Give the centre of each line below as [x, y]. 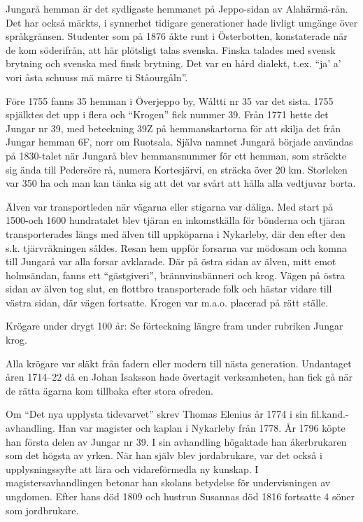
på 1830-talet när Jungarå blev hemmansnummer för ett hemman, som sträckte [176, 155]
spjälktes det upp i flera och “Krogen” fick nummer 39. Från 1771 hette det [167, 114]
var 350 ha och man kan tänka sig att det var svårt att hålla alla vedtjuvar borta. [181, 183]
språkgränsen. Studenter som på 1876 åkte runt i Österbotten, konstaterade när [177, 36]
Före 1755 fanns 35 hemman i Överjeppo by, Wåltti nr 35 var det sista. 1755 [170, 100]
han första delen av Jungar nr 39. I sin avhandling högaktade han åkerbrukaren [176, 441]
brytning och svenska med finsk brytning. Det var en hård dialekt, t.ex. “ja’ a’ [173, 63]
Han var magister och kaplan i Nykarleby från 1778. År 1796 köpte [202, 428]
